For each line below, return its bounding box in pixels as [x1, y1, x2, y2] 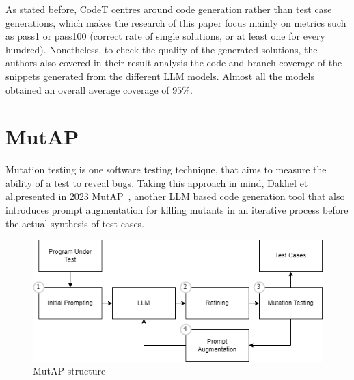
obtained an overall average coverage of [5, 82, 169, 97]
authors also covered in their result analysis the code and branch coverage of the [5, 55, 342, 70]
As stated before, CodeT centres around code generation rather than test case [5, 2, 332, 16]
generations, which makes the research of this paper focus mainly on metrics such [5, 15, 346, 29]
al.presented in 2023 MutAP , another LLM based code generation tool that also [5, 189, 345, 203]
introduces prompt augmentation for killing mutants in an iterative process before [5, 203, 349, 217]
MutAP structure [33, 364, 106, 378]
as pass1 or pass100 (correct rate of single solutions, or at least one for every [5, 29, 325, 43]
